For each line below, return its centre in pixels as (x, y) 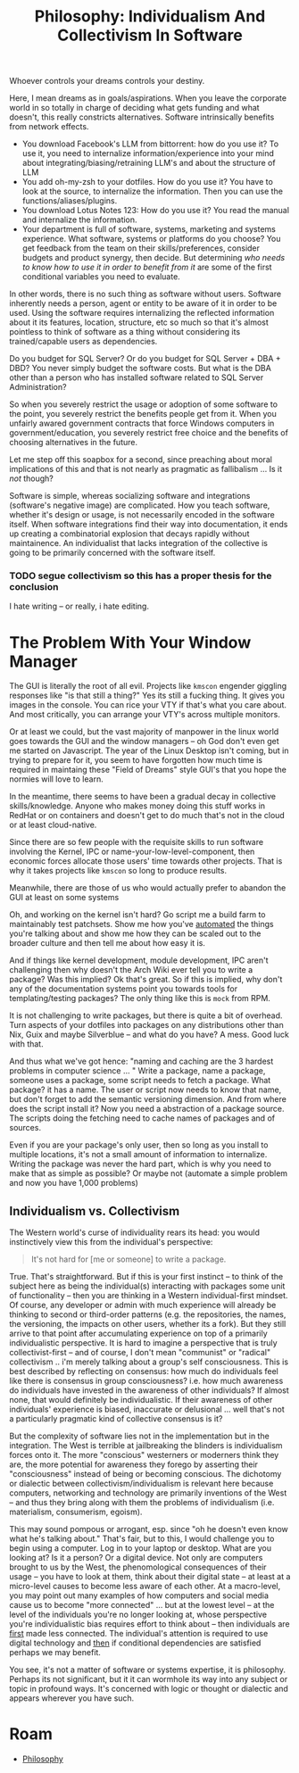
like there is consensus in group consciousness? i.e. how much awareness (146, 1381)
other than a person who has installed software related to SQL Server (137, 377)
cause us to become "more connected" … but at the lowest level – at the (142, 1605)
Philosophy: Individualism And (150, 17)
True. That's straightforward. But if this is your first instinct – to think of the (146, 1277)
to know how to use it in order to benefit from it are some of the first (147, 267)
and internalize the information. (79, 220)
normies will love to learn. (57, 779)
